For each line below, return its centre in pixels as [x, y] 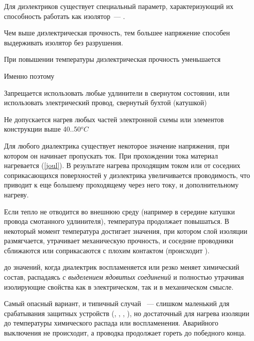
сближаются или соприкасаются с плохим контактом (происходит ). [107, 250]
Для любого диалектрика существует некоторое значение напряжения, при [117, 145]
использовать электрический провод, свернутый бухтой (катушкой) [106, 102]
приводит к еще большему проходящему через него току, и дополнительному [121, 185]
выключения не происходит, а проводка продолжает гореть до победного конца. [125, 333]
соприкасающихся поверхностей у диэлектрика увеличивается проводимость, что [127, 175]
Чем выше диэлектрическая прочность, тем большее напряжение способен [117, 33]
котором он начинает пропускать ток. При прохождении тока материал [111, 155]
